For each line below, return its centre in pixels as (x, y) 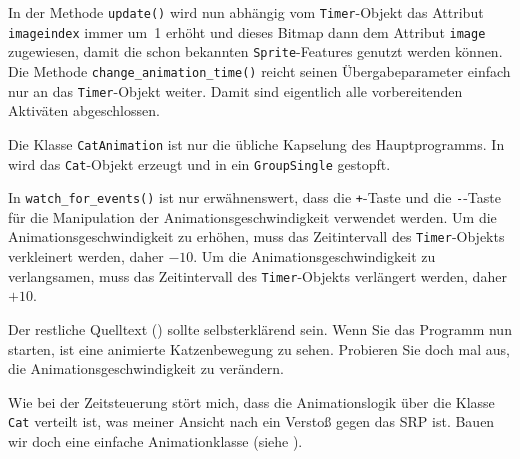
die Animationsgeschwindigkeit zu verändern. (146, 368)
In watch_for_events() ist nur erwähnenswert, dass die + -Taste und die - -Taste (254, 197)
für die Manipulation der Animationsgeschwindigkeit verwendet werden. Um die (252, 216)
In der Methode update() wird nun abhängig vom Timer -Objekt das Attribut (246, 12)
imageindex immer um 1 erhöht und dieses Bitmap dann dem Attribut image (247, 31)
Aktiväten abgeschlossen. (84, 110)
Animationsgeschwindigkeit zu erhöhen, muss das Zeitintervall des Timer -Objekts (256, 236)
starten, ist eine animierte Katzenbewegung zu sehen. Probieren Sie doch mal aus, (259, 348)
